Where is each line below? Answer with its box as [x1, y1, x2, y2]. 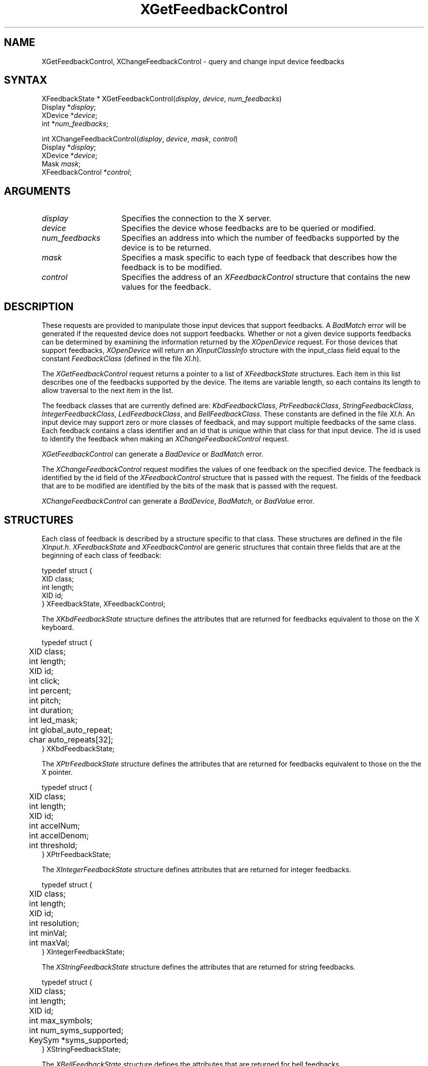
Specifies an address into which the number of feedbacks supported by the [121, 233, 400, 243]
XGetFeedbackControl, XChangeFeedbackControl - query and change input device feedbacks [42, 57, 344, 66]
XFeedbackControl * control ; [42, 168, 132, 177]
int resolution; [29, 918, 80, 928]
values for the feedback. [121, 282, 211, 292]
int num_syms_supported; [29, 1025, 124, 1035]
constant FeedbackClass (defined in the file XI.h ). [42, 354, 201, 363]
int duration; [29, 705, 73, 715]
